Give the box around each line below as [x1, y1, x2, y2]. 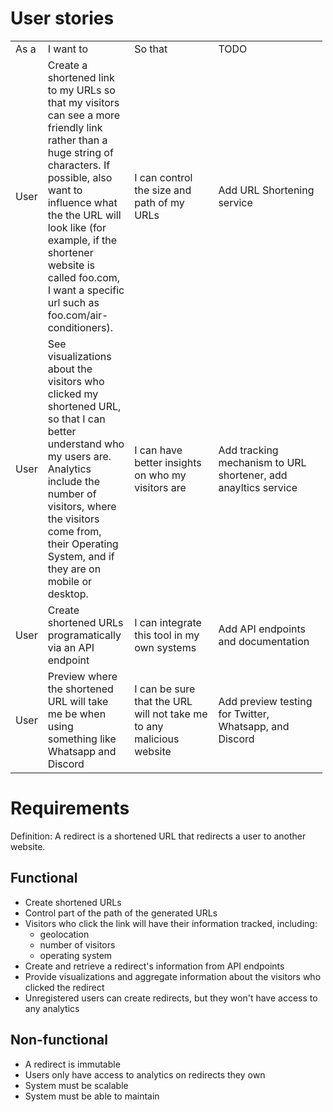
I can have [134, 443, 183, 457]
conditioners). [47, 320, 114, 334]
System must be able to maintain [24, 1090, 160, 1102]
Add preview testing [218, 694, 313, 708]
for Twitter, [218, 707, 270, 721]
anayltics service [218, 480, 298, 494]
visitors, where [47, 499, 117, 513]
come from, [47, 524, 102, 538]
